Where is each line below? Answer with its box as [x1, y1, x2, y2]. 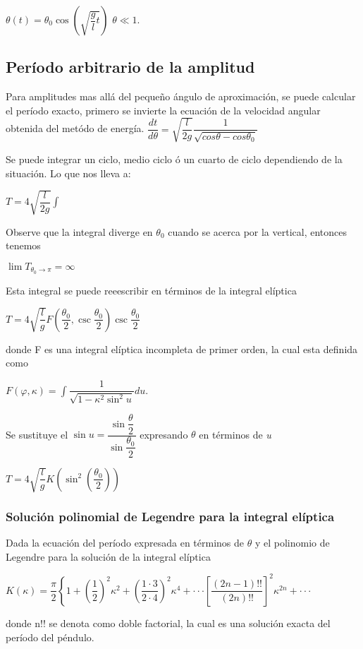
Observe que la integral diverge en [6, 224, 153, 239]
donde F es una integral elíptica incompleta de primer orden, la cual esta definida [6, 341, 358, 356]
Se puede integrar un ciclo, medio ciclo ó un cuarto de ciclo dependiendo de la [6, 151, 343, 166]
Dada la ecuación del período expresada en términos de [6, 535, 245, 550]
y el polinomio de [254, 535, 330, 550]
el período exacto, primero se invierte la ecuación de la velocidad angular [6, 102, 321, 117]
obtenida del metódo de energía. [6, 121, 144, 136]
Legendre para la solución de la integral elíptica [6, 549, 211, 564]
